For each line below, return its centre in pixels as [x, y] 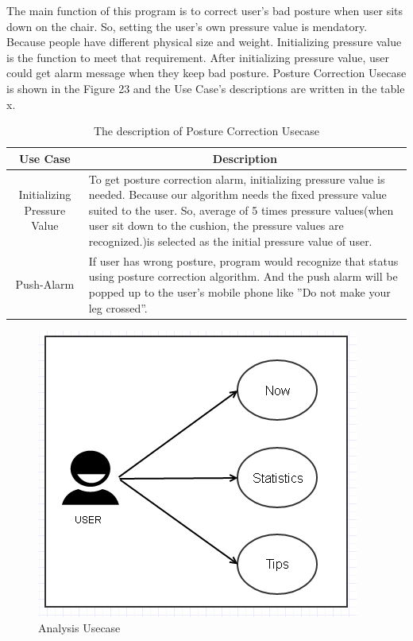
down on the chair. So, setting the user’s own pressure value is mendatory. [187, 26]
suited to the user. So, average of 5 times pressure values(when [241, 210]
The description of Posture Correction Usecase [206, 131]
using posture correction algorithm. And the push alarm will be [243, 276]
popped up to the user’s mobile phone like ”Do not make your [239, 292]
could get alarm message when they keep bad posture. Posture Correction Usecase [206, 73]
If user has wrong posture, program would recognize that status [243, 260]
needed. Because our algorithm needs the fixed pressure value [237, 194]
